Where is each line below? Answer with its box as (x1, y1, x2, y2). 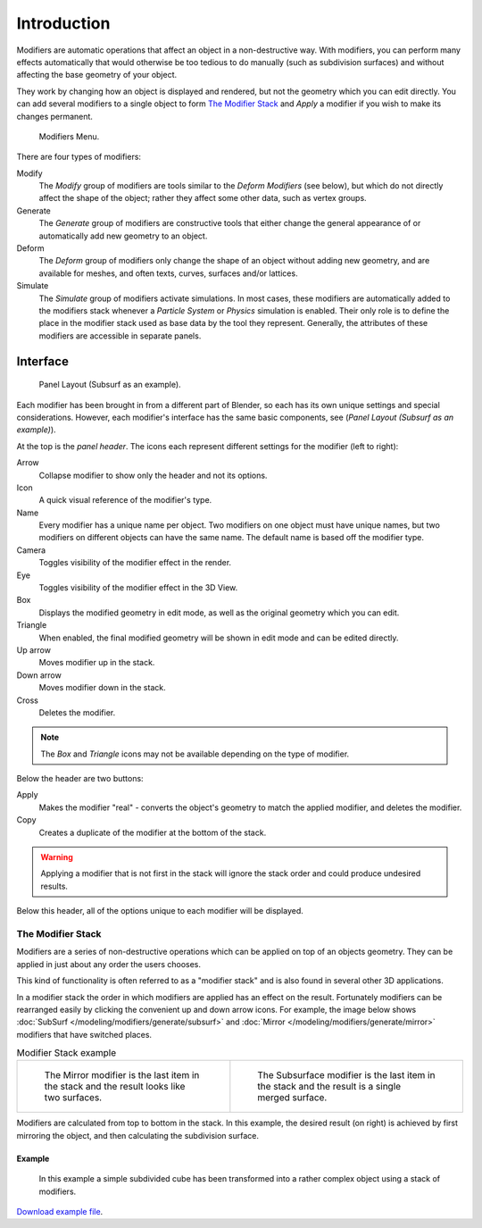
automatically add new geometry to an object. (38, 230, 208, 241)
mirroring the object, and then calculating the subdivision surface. (16, 1130, 259, 1140)
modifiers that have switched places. (16, 1029, 152, 1040)
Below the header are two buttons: (16, 773, 144, 784)
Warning (40, 852, 73, 863)
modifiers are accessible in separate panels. (38, 330, 202, 341)
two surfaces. (44, 1091, 103, 1104)
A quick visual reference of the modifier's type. (38, 495, 212, 505)
